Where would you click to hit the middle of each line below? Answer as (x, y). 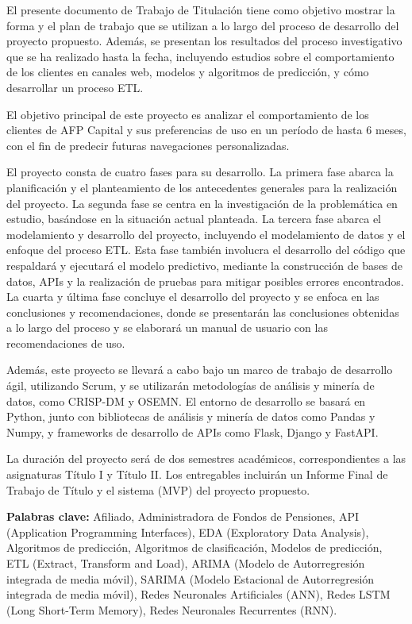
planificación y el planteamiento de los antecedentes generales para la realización (202, 187)
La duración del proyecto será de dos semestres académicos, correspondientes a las (206, 458)
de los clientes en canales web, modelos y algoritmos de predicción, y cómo (188, 72)
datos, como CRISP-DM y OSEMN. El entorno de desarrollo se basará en (186, 401)
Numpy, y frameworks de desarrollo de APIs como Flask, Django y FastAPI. (193, 431)
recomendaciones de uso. (66, 343)
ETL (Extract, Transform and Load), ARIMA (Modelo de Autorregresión (186, 563)
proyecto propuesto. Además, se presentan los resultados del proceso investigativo (204, 41)
